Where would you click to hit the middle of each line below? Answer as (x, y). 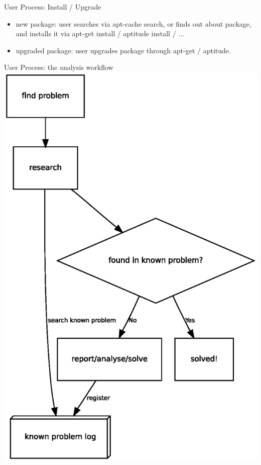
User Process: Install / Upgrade (53, 7)
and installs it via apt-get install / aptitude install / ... (100, 33)
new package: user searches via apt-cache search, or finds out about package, (134, 23)
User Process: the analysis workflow (59, 67)
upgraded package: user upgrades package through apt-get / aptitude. (123, 50)
